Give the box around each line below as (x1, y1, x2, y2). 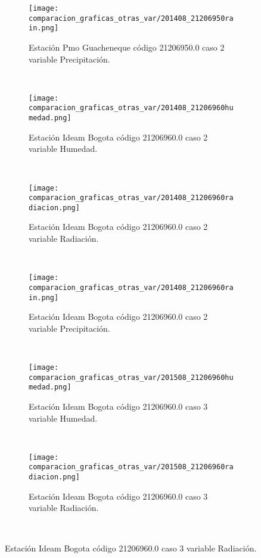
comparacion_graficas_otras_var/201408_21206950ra (29, 14, 234, 23)
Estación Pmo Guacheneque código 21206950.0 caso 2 (29, 40, 225, 53)
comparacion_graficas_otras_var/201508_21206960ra (29, 463, 234, 472)
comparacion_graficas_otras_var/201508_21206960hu (29, 373, 234, 382)
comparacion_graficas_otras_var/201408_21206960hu (29, 104, 234, 113)
